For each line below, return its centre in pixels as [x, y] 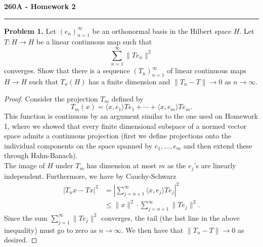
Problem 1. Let [30, 31]
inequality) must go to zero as [50, 230]
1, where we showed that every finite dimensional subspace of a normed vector [125, 126]
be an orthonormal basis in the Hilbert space [162, 31]
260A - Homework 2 [40, 6]
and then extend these [218, 145]
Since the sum [26, 217]
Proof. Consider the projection [51, 98]
